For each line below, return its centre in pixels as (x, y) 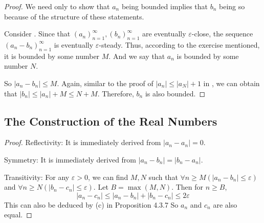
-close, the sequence (222, 34)
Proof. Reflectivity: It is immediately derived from (83, 142)
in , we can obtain (232, 83)
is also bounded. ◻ (175, 93)
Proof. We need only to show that (57, 6)
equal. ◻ (18, 215)
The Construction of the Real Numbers (111, 121)
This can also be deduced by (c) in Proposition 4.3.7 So (91, 204)
